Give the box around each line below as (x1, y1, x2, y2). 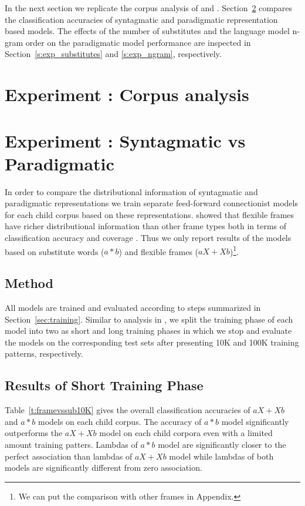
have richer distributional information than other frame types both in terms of (5, 220, 287, 232)
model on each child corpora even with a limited (99, 427, 273, 439)
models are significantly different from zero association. (5, 461, 202, 474)
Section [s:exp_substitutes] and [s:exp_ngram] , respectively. (5, 48, 222, 60)
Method (5, 274, 53, 292)
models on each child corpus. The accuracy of (38, 415, 202, 427)
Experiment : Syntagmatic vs (5, 128, 246, 152)
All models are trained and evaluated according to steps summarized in (5, 301, 261, 314)
